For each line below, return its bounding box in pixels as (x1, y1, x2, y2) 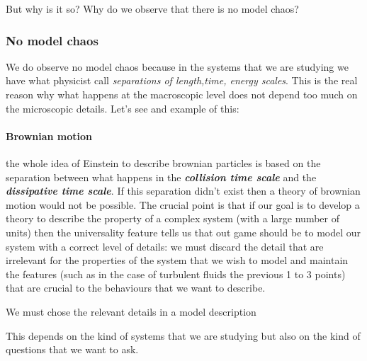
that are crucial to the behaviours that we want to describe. (6, 280, 266, 295)
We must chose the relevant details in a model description (6, 304, 256, 319)
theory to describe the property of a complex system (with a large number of (6, 211, 340, 226)
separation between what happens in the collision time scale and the (6, 169, 317, 184)
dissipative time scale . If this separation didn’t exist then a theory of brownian (6, 183, 361, 198)
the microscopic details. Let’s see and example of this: (6, 101, 239, 115)
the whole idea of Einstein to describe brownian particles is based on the (6, 155, 321, 170)
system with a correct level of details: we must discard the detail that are (6, 239, 324, 253)
